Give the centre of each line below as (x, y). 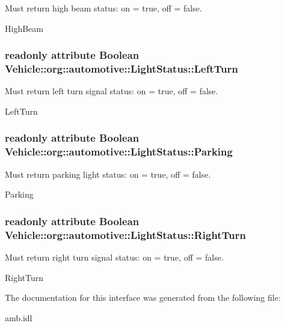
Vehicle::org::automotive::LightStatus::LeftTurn (121, 69)
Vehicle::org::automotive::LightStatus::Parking (119, 152)
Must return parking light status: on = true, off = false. (108, 174)
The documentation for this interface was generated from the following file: (143, 297)
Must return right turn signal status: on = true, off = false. (114, 257)
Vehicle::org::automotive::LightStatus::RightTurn (125, 234)
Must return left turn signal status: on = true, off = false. (112, 91)
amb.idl (19, 317)
